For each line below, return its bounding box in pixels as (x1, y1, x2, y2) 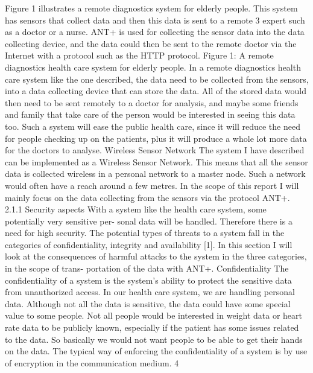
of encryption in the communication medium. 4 (5, 356, 179, 369)
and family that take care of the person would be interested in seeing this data (5, 108, 296, 121)
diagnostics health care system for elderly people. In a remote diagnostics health (5, 60, 301, 73)
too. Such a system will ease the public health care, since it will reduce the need (5, 120, 300, 132)
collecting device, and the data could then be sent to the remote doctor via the (5, 37, 297, 49)
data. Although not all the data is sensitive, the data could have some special (5, 297, 291, 310)
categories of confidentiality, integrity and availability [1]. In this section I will (5, 238, 292, 250)
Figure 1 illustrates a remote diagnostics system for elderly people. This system (5, 2, 298, 14)
